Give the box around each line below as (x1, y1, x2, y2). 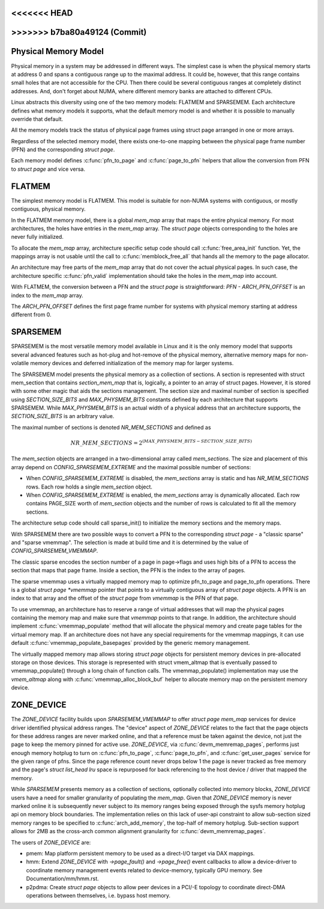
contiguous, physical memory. (11, 205, 86, 213)
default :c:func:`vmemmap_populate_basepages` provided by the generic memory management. (11, 639, 250, 647)
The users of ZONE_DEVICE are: (11, 839, 91, 846)
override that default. (11, 115, 64, 123)
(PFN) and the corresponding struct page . (11, 146, 115, 153)
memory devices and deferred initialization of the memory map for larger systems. (30, 360, 234, 367)
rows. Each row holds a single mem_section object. (26, 483, 153, 490)
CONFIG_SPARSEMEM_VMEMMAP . (11, 547, 98, 555)
